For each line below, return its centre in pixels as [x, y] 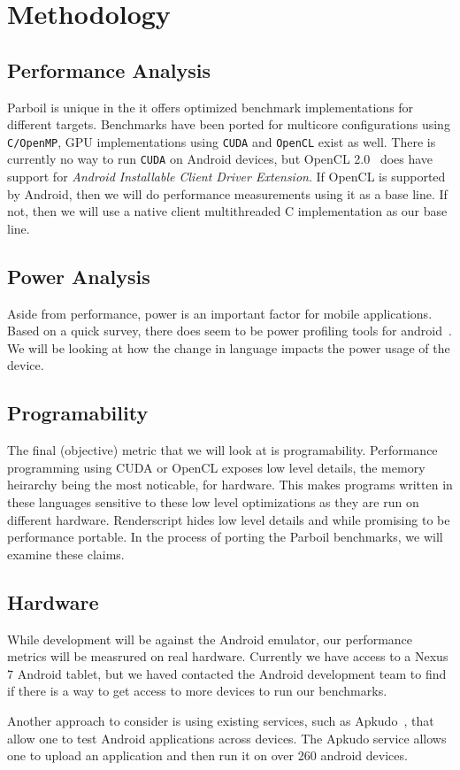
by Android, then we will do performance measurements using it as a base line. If [227, 193]
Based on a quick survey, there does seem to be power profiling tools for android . [230, 331]
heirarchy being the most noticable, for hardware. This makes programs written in [230, 485]
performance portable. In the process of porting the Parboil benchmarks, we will [225, 537]
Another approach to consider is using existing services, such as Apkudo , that [221, 720]
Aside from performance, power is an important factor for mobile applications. [220, 313]
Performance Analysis [109, 69]
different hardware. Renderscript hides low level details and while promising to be [229, 519]
